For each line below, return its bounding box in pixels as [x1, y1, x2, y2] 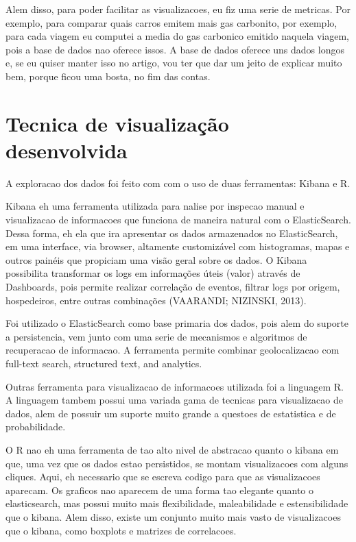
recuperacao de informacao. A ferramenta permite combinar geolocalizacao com [5, 343, 340, 357]
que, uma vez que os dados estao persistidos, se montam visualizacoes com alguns [5, 456, 348, 470]
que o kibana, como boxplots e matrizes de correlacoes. [5, 523, 237, 537]
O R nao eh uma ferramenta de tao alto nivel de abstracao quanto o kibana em [5, 442, 339, 456]
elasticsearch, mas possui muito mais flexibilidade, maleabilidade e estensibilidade [5, 496, 348, 510]
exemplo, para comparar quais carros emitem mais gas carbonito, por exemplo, [5, 15, 337, 29]
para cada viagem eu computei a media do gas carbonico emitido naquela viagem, [5, 29, 350, 43]
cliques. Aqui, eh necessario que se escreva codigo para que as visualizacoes [5, 469, 320, 484]
